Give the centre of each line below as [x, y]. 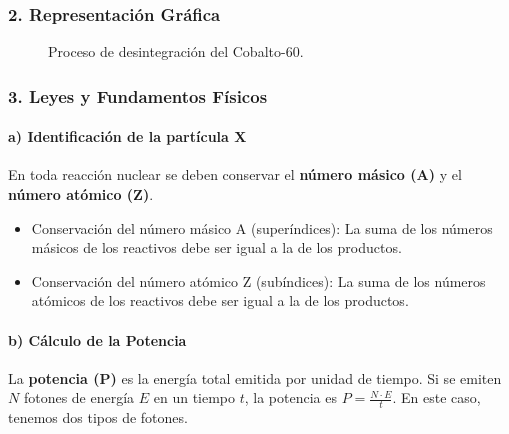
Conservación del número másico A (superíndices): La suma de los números [262, 227]
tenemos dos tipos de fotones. [98, 417]
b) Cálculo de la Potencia [97, 339]
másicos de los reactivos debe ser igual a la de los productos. [216, 247]
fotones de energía [79, 397]
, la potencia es [290, 397]
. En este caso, [436, 397]
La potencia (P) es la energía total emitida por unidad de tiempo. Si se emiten [255, 377]
